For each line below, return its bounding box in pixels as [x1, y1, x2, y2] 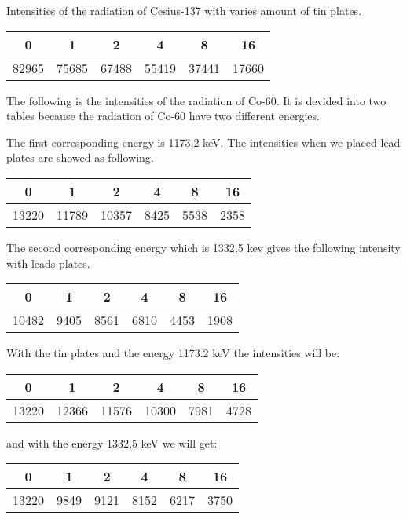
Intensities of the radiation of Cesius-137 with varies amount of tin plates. [6, 2, 362, 18]
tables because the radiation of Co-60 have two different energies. [6, 108, 320, 124]
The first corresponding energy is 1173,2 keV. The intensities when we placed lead [6, 133, 401, 150]
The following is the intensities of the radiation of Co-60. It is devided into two [6, 92, 387, 108]
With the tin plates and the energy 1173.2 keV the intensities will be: [6, 345, 340, 361]
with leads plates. [6, 254, 90, 271]
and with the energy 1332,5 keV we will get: [6, 434, 218, 451]
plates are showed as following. [6, 149, 154, 166]
